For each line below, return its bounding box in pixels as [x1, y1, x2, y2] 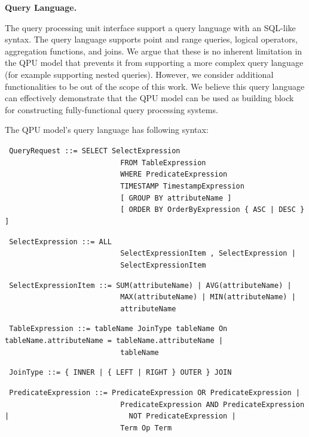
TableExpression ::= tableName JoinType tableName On [9, 324, 228, 333]
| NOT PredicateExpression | [5, 412, 236, 421]
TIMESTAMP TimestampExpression [120, 181, 244, 190]
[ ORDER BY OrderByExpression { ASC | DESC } [120, 205, 305, 214]
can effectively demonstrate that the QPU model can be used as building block [5, 92, 294, 104]
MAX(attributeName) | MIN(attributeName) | [120, 293, 296, 302]
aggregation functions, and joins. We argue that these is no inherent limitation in [5, 44, 302, 57]
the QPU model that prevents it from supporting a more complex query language [5, 56, 304, 69]
